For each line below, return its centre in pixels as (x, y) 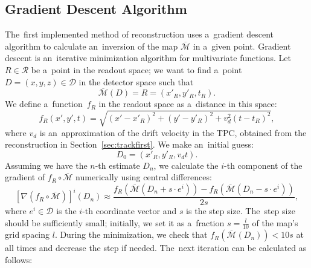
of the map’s (275, 222)
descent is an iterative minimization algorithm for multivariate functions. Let (148, 58)
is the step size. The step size (241, 210)
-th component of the (263, 165)
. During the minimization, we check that (131, 234)
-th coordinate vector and (130, 210)
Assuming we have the (46, 165)
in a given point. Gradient (242, 46)
